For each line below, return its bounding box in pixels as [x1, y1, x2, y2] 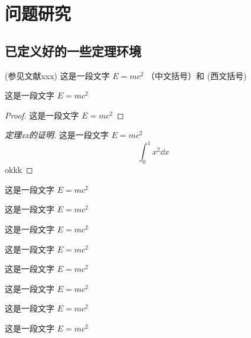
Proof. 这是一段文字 [5, 109, 79, 121]
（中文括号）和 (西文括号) [146, 69, 247, 81]
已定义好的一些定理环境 [5, 41, 141, 60]
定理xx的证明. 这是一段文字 [5, 129, 109, 141]
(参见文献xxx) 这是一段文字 [5, 69, 110, 81]
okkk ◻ [5, 163, 33, 176]
